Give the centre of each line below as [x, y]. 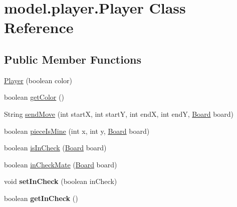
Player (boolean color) [38, 80]
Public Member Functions [73, 59]
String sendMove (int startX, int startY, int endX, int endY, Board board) [119, 114]
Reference [39, 27]
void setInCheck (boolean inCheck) [61, 181]
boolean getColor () [34, 97]
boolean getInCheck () [41, 198]
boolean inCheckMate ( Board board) [61, 164]
